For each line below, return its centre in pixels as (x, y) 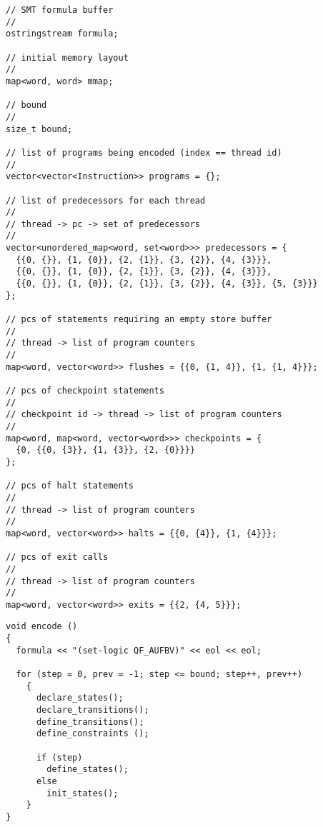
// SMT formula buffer (60, 10)
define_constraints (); (93, 734)
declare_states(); (80, 698)
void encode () (42, 627)
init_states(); (83, 793)
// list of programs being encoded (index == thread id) (144, 152)
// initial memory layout (67, 57)
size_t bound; (39, 129)
